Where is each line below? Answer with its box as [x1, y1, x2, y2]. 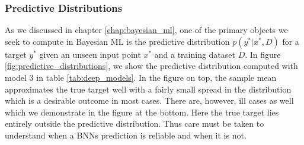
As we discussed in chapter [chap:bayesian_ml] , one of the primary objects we [5, 24, 288, 36]
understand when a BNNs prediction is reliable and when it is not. [5, 128, 247, 141]
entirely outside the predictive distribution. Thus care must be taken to [5, 117, 264, 130]
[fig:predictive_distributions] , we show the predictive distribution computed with [5, 60, 298, 72]
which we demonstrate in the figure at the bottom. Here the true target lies [5, 106, 279, 118]
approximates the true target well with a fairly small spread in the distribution [5, 83, 292, 95]
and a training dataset [154, 48, 235, 60]
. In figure [245, 48, 281, 60]
